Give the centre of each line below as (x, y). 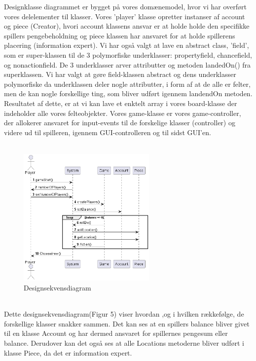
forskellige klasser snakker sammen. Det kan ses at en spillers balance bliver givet (127, 323)
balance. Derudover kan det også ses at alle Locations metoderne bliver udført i (124, 343)
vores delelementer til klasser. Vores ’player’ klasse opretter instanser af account (125, 16)
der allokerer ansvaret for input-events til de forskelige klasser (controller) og (120, 123)
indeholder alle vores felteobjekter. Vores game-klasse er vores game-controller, (123, 113)
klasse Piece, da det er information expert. (68, 352)
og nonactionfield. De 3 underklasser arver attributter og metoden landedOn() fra (128, 64)
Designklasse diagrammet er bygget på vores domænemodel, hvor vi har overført (125, 6)
